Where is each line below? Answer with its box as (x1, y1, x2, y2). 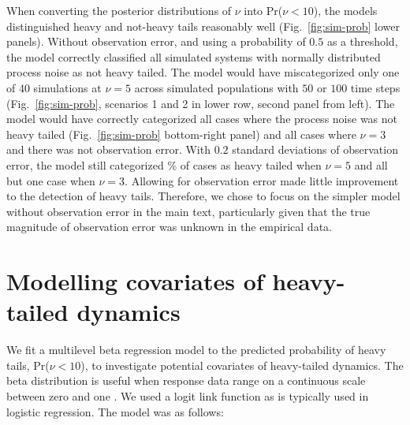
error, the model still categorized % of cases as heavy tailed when (6, 156, 322, 173)
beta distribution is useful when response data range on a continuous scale (6, 372, 366, 389)
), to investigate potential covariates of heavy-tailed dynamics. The (80, 356, 404, 373)
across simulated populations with (134, 79, 299, 95)
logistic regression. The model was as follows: (6, 403, 224, 419)
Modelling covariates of (6, 265, 264, 297)
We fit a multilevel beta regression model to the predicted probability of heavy (6, 341, 386, 358)
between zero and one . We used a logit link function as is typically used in (6, 388, 369, 404)
